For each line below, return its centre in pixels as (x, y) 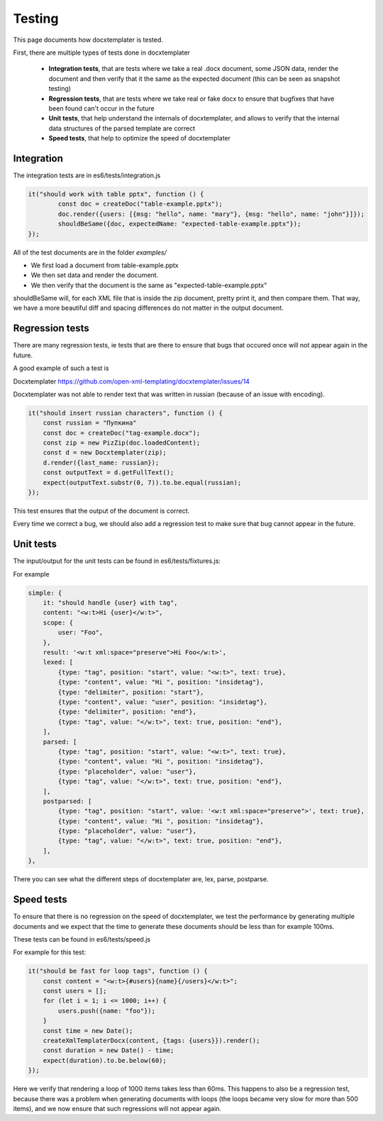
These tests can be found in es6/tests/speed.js (82, 939)
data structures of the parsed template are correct (122, 128)
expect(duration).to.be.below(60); (105, 1060)
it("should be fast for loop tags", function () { (118, 971)
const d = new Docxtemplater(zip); (105, 453)
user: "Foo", (81, 632)
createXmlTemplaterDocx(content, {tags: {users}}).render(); (151, 1041)
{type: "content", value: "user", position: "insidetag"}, (163, 702)
